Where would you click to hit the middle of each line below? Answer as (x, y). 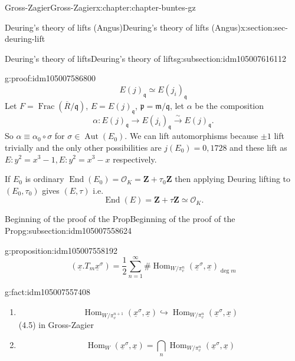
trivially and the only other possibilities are (83, 147)
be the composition (230, 105)
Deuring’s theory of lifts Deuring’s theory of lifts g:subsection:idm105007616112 (146, 58)
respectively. (135, 159)
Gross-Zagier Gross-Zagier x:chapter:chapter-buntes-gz (100, 7)
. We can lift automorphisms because (191, 136)
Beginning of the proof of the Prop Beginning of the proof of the (120, 219)
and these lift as (258, 147)
